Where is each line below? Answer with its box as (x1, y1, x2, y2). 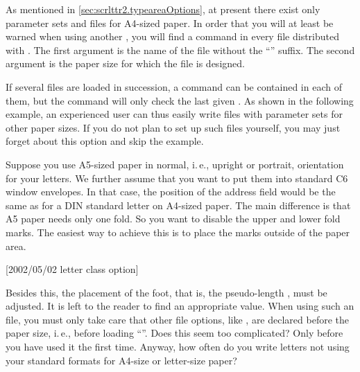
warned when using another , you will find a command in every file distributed (6, 29, 340, 44)
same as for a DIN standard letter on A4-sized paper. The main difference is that (6, 197, 351, 212)
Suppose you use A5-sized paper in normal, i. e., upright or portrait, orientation (6, 157, 344, 171)
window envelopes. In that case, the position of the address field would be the (6, 184, 336, 199)
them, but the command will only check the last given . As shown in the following (6, 93, 354, 107)
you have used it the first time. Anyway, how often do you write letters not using (6, 339, 350, 354)
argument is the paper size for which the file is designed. (6, 56, 245, 71)
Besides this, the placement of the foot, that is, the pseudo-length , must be (6, 285, 327, 299)
